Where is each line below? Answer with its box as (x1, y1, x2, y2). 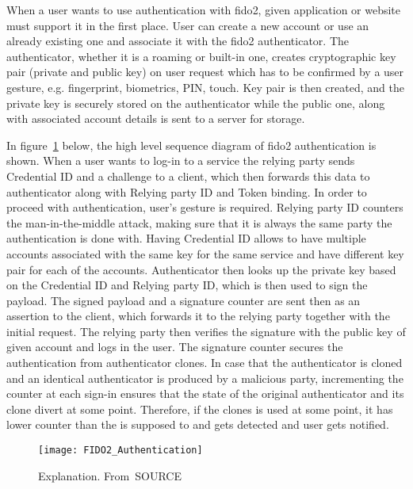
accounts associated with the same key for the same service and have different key (6, 245, 404, 262)
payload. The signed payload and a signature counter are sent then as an (6, 292, 361, 308)
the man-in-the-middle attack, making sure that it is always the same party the (6, 214, 392, 231)
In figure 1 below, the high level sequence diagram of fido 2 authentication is (6, 136, 377, 153)
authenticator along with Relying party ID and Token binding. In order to (6, 183, 367, 200)
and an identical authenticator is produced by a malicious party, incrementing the (6, 369, 403, 386)
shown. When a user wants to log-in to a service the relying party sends (6, 152, 355, 169)
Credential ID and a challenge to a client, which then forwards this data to (6, 167, 370, 184)
